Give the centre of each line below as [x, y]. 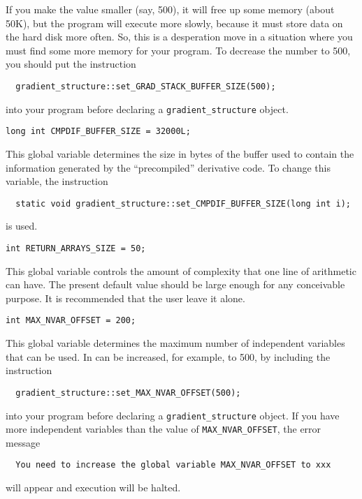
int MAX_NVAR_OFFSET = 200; [71, 321]
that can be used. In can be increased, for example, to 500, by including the [168, 356]
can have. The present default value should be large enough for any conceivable [175, 284]
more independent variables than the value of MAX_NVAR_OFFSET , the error [164, 429]
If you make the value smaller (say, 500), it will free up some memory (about [170, 9]
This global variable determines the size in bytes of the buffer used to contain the [180, 153]
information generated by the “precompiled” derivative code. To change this [168, 167]
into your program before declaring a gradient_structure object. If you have [173, 415]
